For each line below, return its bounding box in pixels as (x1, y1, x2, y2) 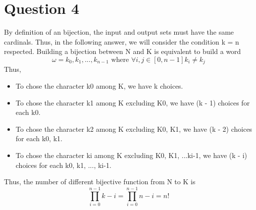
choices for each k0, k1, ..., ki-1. (15, 159, 111, 170)
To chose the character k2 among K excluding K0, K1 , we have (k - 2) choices (15, 123, 253, 134)
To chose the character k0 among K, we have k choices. (15, 80, 183, 91)
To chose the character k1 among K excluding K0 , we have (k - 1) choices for (15, 97, 250, 107)
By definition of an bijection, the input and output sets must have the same (4, 27, 234, 37)
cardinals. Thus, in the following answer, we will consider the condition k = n (4, 36, 239, 47)
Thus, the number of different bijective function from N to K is (4, 176, 196, 187)
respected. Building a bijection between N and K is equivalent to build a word (4, 46, 241, 56)
